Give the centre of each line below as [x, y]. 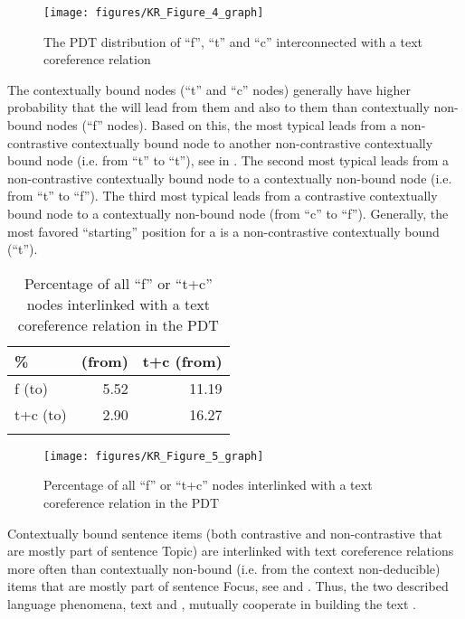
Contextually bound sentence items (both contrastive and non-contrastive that [225, 533]
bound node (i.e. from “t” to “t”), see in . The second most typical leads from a [228, 160]
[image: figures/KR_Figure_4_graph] [154, 13]
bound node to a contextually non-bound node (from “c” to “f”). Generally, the [228, 213]
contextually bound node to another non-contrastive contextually [252, 142]
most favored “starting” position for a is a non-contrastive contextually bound [223, 231]
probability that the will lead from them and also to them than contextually [218, 107]
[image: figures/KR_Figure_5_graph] [154, 456]
